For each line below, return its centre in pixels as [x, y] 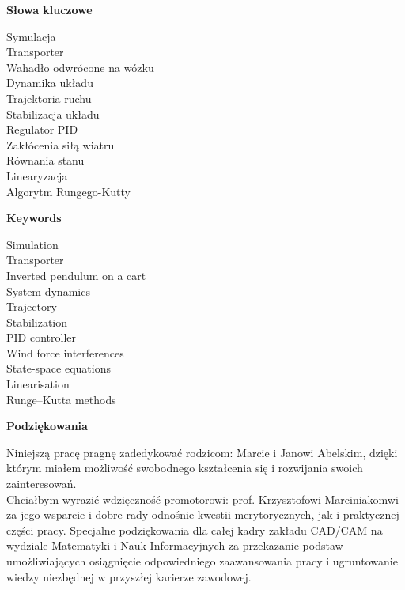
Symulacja [31, 36]
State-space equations [59, 368]
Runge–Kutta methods [61, 399]
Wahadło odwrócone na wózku [80, 67]
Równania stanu [45, 160]
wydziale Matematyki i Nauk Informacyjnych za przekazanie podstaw [175, 545]
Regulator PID [42, 129]
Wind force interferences [65, 352]
